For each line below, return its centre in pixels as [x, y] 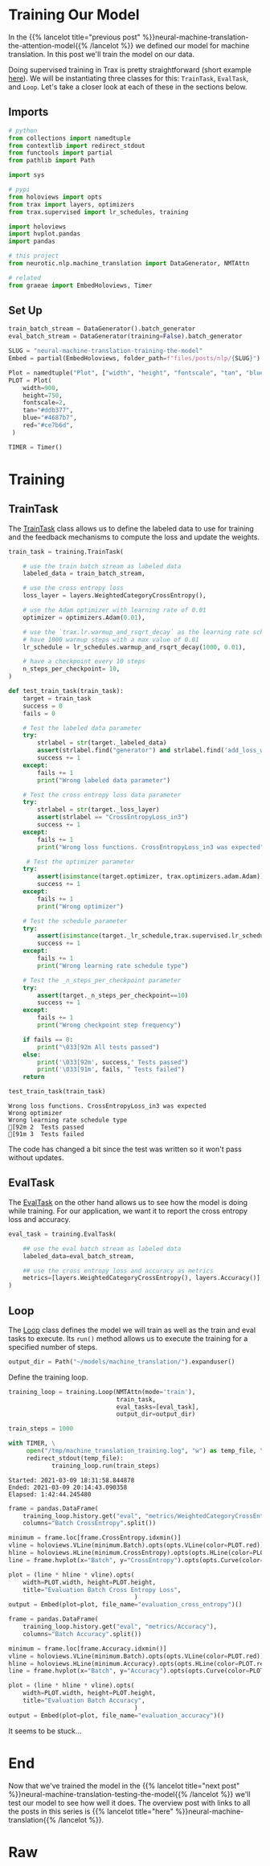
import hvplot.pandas [45, 234]
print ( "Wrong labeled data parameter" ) [104, 780]
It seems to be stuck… [45, 1731]
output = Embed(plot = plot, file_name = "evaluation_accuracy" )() [117, 1715]
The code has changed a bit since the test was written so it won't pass [125, 1149]
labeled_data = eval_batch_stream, [79, 1256]
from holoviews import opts [55, 197]
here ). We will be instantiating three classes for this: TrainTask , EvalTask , [129, 78]
